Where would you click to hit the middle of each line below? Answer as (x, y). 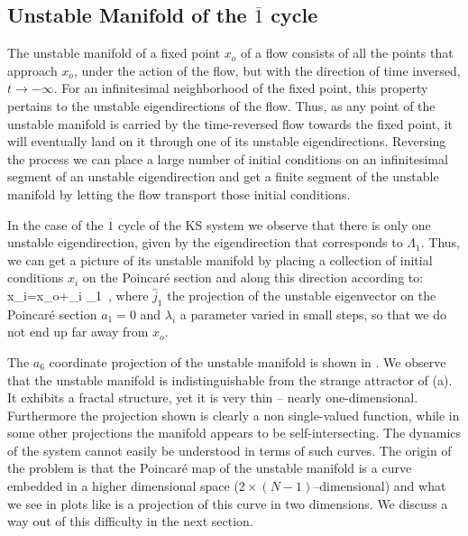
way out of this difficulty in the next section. (130, 521)
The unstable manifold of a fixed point (114, 53)
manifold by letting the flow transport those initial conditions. (179, 194)
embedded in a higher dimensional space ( (123, 486)
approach (32, 70)
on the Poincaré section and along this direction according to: (253, 277)
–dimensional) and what (380, 486)
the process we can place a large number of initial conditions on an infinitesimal (228, 158)
